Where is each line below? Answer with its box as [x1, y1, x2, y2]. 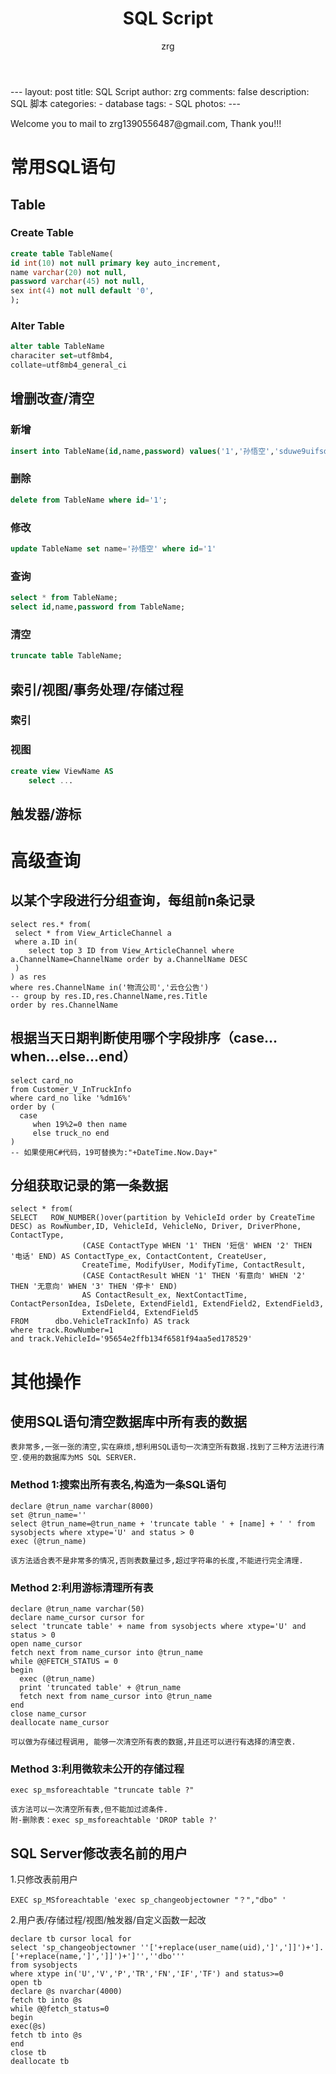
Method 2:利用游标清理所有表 [10, 1580, 154, 1594]
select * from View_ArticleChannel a [14, 928, 172, 938]
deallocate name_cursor [10, 1718, 110, 1728]
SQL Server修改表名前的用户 [10, 1845, 188, 1862]
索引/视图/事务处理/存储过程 [10, 681, 184, 698]
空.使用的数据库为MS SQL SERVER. [10, 1453, 138, 1463]
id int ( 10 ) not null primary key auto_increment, [10, 258, 222, 268]
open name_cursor [10, 1639, 83, 1649]
